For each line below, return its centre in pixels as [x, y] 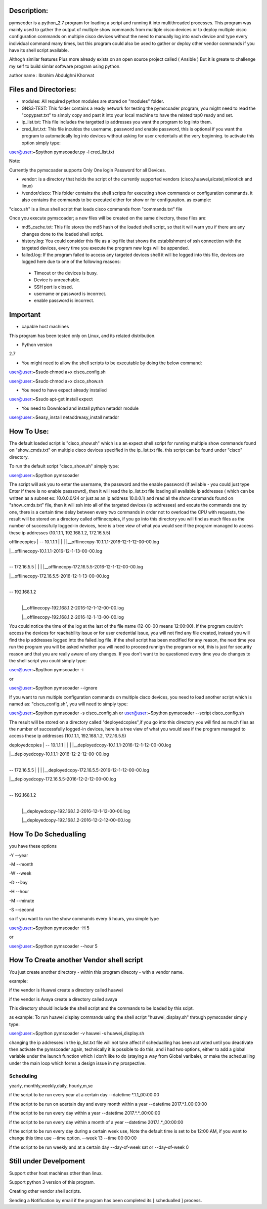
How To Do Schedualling [47, 835]
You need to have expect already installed [64, 390]
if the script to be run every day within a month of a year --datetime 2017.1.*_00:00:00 [96, 1122]
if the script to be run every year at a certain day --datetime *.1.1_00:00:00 [84, 1095]
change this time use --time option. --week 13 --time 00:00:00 [73, 1138]
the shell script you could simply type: [48, 660]
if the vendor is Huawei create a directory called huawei [66, 990]
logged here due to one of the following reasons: [71, 261]
